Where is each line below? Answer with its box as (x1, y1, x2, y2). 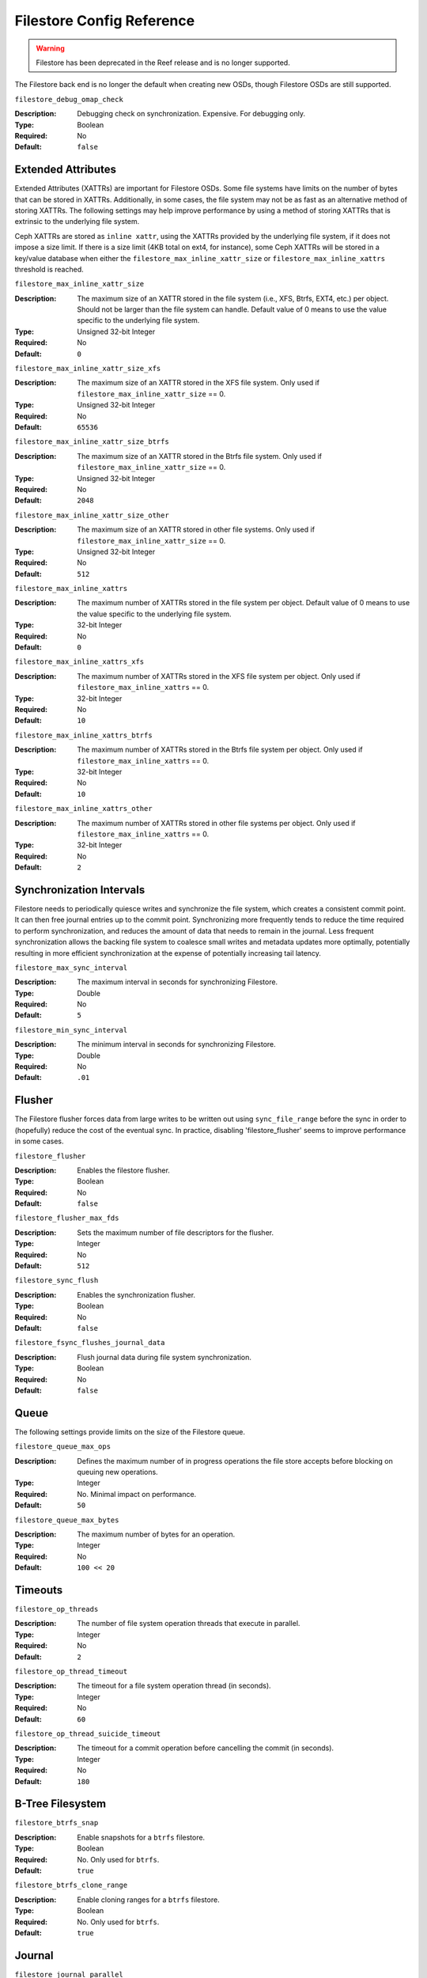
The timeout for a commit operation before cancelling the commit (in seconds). (77, 1743, 334, 1753)
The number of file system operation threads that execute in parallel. (77, 1619, 300, 1628)
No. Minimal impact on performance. (77, 1489, 197, 1499)
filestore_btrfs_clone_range (14, 1881, 128, 1890)
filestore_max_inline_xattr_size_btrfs (14, 438, 169, 446)
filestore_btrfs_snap (14, 1818, 99, 1828)
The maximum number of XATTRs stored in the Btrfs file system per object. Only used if (77, 745, 363, 755)
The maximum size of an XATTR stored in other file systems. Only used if (77, 525, 316, 534)
